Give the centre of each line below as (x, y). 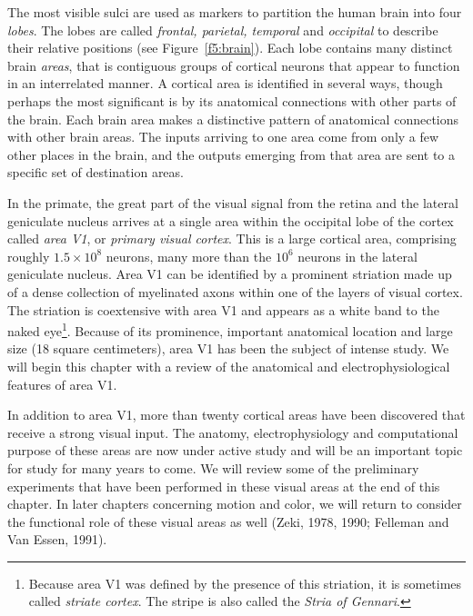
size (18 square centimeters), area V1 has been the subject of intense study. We (228, 348)
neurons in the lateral (357, 256)
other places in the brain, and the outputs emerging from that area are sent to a (231, 154)
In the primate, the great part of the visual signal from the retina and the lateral (233, 202)
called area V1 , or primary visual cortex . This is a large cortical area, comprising (232, 238)
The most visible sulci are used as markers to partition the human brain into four (235, 12)
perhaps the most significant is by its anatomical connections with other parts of (232, 100)
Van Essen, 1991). (57, 539)
